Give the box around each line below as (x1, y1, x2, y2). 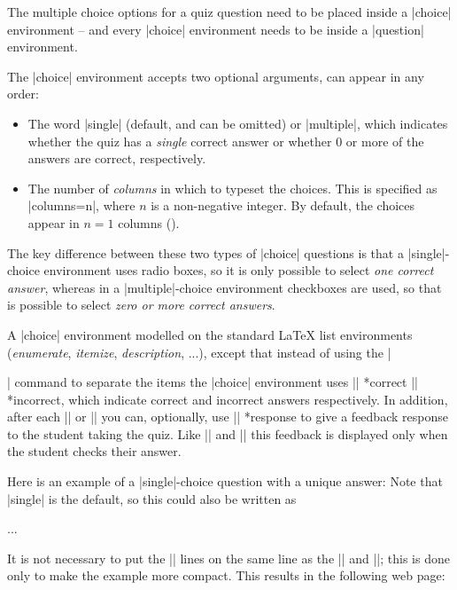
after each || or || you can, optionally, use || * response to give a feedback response (7, 407, 448, 426)
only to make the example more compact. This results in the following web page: (7, 566, 445, 585)
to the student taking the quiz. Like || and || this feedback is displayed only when (7, 424, 448, 443)
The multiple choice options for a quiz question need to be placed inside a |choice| (7, 3, 452, 20)
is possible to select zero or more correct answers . (7, 295, 275, 314)
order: (7, 84, 39, 103)
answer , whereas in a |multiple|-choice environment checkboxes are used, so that (7, 278, 442, 296)
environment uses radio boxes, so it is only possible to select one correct (43, 261, 434, 279)
